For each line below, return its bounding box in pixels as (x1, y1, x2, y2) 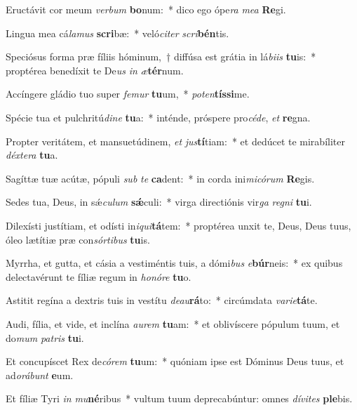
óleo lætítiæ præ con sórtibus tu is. (6, 232, 150, 246)
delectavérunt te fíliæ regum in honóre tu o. (6, 269, 191, 284)
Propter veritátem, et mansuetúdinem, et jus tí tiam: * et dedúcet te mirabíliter (6, 133, 345, 148)
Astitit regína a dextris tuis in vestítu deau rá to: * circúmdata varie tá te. (6, 293, 318, 307)
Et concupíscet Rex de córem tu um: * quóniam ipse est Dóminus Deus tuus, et (6, 354, 344, 369)
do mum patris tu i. (6, 330, 84, 345)
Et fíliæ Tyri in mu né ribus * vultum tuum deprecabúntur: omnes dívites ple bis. (6, 391, 353, 406)
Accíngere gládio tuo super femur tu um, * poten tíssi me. (6, 86, 250, 101)
